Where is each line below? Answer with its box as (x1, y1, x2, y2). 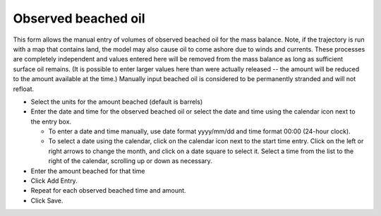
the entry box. (30, 117, 72, 126)
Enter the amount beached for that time (30, 167, 145, 175)
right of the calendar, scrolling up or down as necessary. (48, 157, 213, 165)
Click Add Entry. (30, 176, 78, 185)
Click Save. (30, 196, 64, 205)
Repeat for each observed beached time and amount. (30, 186, 186, 195)
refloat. (13, 85, 35, 93)
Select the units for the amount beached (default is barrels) (30, 97, 203, 106)
